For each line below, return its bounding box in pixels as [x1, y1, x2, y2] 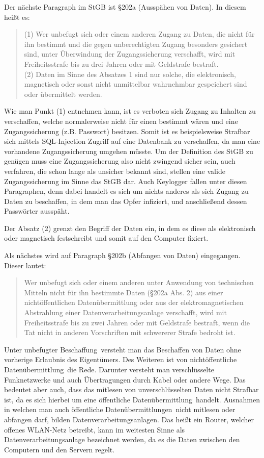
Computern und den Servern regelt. [4, 444, 115, 454]
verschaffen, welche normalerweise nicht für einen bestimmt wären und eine [4, 115, 238, 126]
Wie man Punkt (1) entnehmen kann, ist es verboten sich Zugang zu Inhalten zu [4, 106, 256, 116]
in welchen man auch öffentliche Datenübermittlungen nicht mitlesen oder [4, 404, 236, 415]
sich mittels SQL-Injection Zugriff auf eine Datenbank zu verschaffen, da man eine [4, 136, 260, 146]
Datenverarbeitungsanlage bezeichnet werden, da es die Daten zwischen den [4, 434, 240, 445]
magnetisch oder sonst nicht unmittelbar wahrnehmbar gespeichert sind [24, 79, 247, 89]
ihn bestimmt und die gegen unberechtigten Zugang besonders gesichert [24, 38, 248, 49]
